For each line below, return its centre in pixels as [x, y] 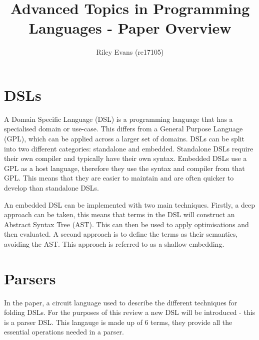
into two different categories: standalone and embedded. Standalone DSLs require [129, 148]
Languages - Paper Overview [130, 28]
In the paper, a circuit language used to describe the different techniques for [121, 302]
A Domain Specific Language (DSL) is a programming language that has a [118, 119]
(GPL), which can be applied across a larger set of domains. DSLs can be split [124, 139]
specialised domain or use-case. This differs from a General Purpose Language [123, 129]
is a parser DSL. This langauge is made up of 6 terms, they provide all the [118, 322]
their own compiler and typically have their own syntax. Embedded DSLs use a [125, 158]
